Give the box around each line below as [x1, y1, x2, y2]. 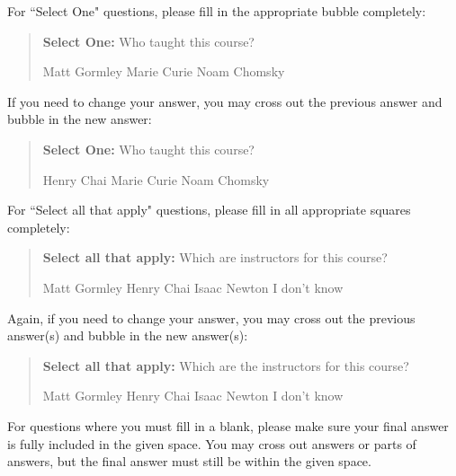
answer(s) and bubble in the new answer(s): [7, 326, 248, 345]
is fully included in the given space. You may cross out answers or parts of [7, 434, 416, 453]
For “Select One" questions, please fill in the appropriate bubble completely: [7, 2, 426, 20]
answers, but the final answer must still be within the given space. [7, 452, 371, 471]
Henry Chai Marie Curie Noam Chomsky [42, 170, 270, 189]
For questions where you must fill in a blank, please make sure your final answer [7, 416, 449, 435]
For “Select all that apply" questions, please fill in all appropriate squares [7, 200, 411, 219]
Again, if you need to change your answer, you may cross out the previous [7, 308, 416, 327]
